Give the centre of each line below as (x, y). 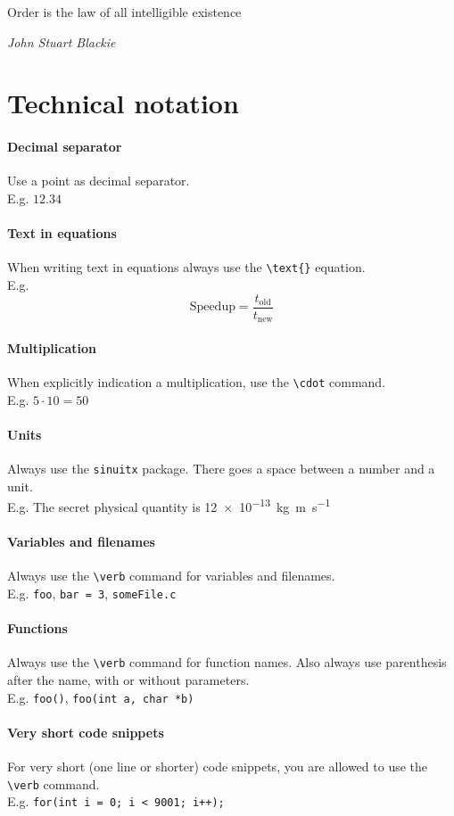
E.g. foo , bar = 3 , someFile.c (92, 593)
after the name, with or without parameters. (128, 680)
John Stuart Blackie (62, 41)
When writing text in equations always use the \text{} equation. (186, 267)
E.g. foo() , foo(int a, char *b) (101, 697)
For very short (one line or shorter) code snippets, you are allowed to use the (218, 767)
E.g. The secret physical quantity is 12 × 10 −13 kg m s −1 (169, 505)
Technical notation (123, 103)
